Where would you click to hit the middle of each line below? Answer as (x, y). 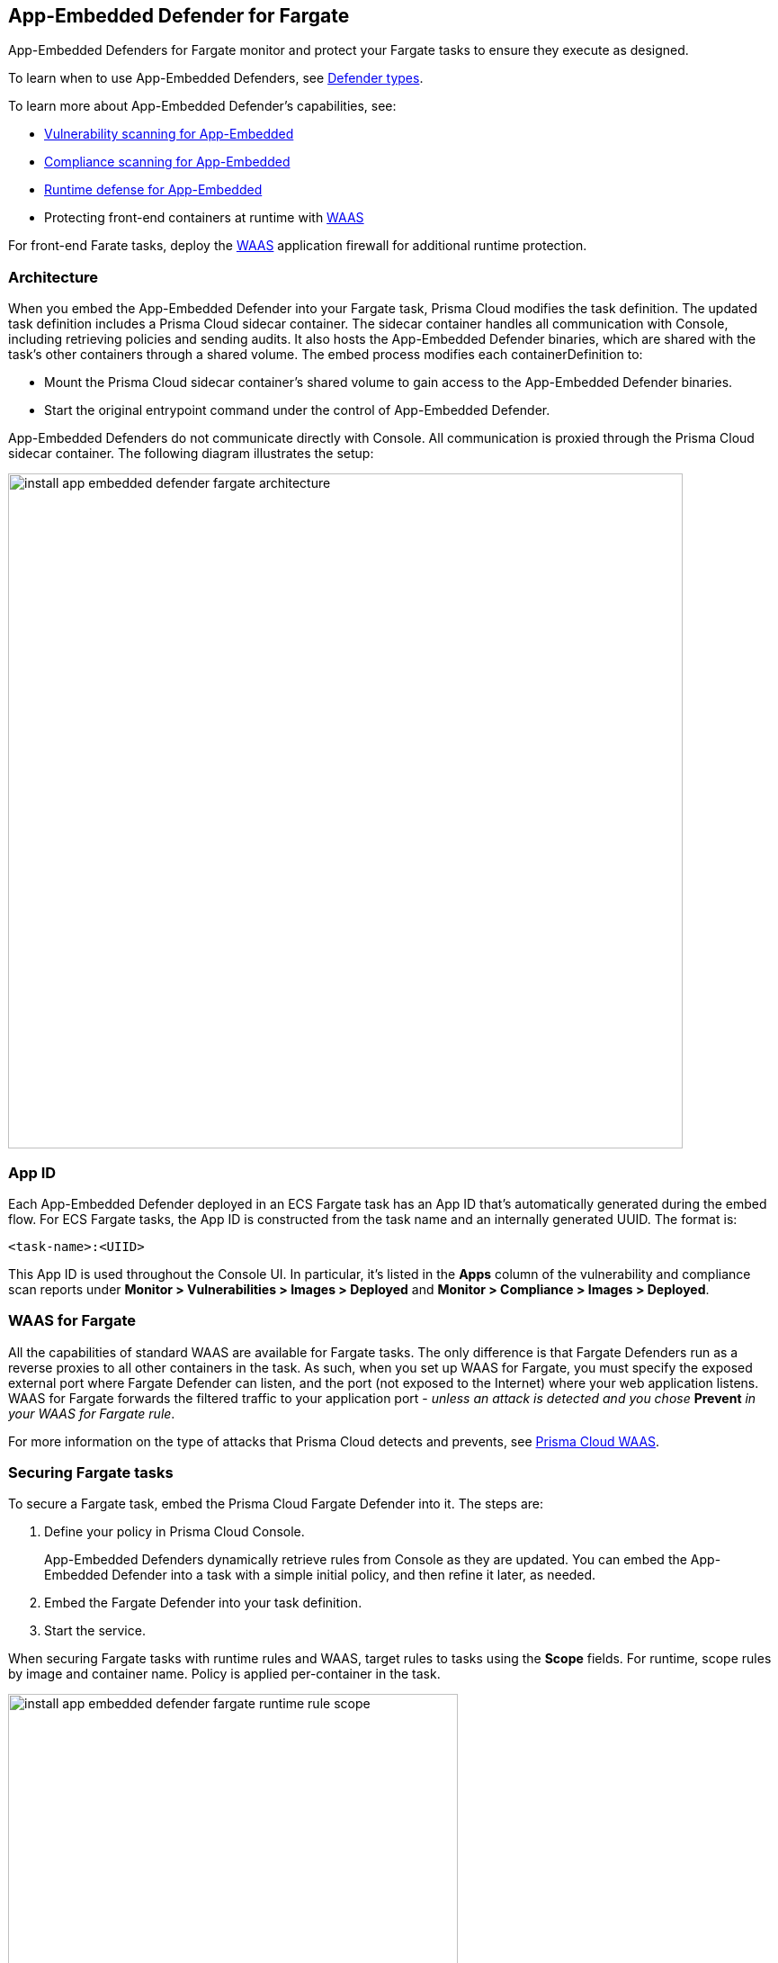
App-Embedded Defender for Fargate (179, 16)
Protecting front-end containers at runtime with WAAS (204, 218)
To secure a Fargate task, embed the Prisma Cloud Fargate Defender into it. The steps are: (276, 1504)
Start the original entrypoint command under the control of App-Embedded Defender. (297, 410)
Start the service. (95, 1631)
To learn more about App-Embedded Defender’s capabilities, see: (202, 106)
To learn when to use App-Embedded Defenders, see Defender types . (216, 78)
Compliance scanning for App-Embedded (167, 162)
